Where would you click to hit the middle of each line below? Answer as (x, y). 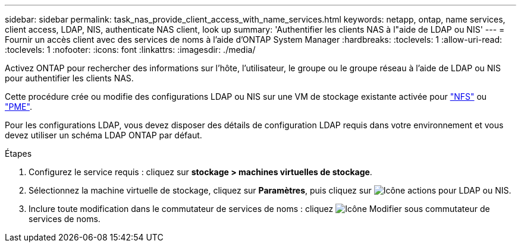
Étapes (18, 153)
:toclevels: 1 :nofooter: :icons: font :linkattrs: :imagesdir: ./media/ (130, 50)
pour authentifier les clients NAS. (69, 78)
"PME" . (18, 107)
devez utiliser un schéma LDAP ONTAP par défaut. (103, 135)
